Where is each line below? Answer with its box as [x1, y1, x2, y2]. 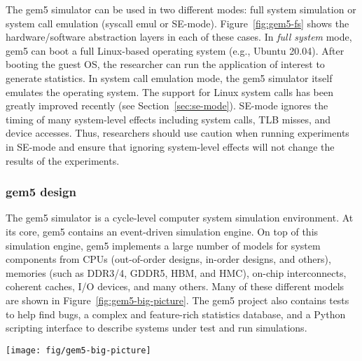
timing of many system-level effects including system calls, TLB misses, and [6, 111, 331, 126]
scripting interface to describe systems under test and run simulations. [6, 320, 307, 335]
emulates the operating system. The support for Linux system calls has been [6, 84, 333, 99]
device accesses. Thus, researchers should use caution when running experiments [6, 125, 349, 140]
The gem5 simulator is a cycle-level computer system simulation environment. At [6, 210, 354, 225]
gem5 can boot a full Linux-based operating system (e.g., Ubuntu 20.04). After [6, 43, 344, 57]
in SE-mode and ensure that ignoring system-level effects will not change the [6, 139, 335, 154]
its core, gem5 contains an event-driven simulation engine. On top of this [6, 224, 319, 238]
